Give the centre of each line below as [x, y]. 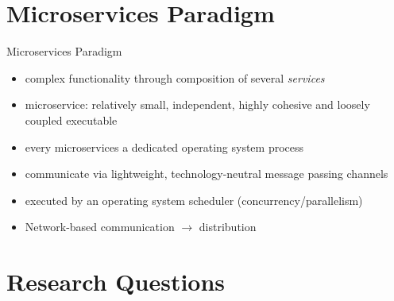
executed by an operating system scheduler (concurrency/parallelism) [194, 200]
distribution [228, 227]
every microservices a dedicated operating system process [164, 147]
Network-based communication [100, 227]
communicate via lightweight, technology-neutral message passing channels [207, 174]
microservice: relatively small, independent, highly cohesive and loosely [197, 104]
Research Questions [116, 282]
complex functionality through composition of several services [175, 77]
